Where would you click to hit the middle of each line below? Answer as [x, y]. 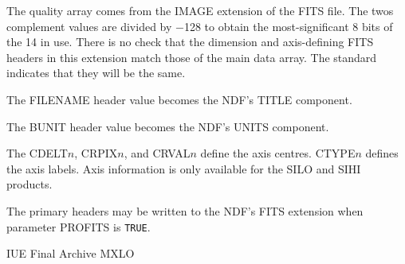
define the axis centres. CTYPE [278, 153]
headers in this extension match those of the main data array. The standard [192, 57]
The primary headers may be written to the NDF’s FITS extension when [185, 210]
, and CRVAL [157, 153]
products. [29, 184]
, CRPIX [96, 153]
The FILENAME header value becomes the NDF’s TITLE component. [179, 99]
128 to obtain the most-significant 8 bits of [288, 26]
